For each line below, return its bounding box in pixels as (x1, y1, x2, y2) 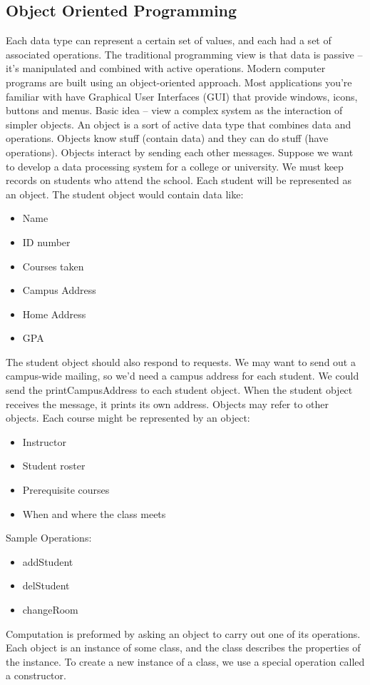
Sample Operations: (6, 530, 92, 545)
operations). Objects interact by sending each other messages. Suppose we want (6, 144, 354, 159)
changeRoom (22, 602, 78, 617)
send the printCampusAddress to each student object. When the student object (6, 382, 353, 397)
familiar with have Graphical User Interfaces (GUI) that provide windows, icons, (6, 88, 358, 103)
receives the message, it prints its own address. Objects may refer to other (6, 396, 329, 411)
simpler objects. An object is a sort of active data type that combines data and (6, 116, 351, 131)
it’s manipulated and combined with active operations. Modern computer (6, 61, 326, 76)
